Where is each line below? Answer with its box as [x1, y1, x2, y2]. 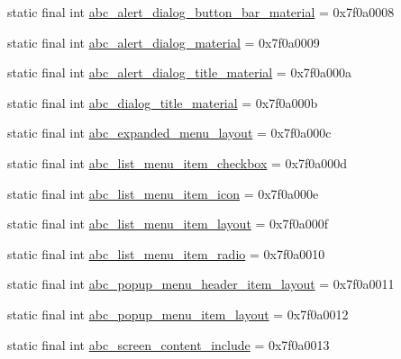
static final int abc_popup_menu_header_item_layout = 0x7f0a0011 [7, 274, 395, 293]
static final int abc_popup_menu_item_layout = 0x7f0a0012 [7, 304, 349, 323]
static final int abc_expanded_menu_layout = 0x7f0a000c [7, 123, 332, 142]
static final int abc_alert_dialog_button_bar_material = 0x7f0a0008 [7, 3, 395, 21]
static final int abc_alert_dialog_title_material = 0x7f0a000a [7, 63, 352, 82]
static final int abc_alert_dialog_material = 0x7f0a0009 [7, 32, 320, 51]
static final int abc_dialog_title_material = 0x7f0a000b [7, 93, 318, 112]
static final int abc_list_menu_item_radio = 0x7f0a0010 [7, 244, 325, 263]
